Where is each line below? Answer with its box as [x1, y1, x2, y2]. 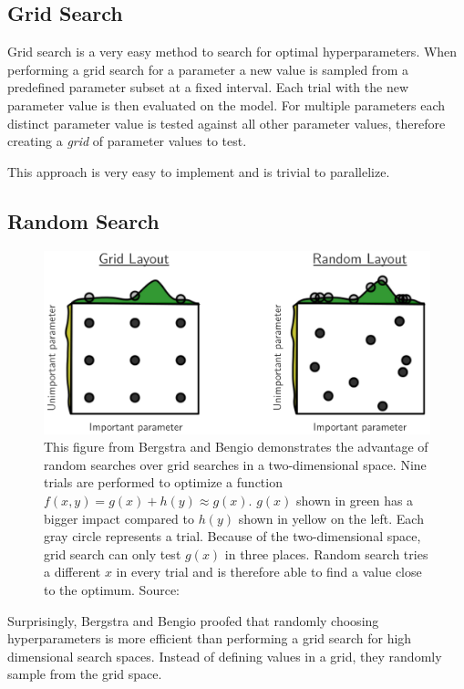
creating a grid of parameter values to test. [7, 131, 247, 151]
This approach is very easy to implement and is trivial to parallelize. [7, 162, 390, 181]
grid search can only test [44, 544, 181, 563]
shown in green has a [295, 490, 414, 509]
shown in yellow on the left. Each [238, 508, 424, 527]
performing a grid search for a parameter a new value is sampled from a [7, 59, 408, 78]
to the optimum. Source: [44, 579, 180, 599]
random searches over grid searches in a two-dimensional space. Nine [44, 454, 427, 474]
